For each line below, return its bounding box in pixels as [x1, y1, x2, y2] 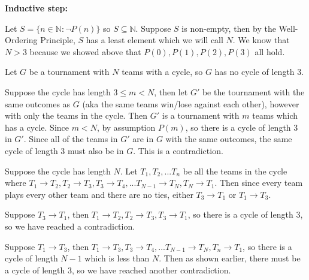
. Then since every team [214, 176, 303, 189]
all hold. [255, 45, 285, 58]
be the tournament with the [202, 85, 305, 98]
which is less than [84, 252, 150, 264]
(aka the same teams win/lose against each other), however [82, 97, 299, 110]
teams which [252, 109, 298, 122]
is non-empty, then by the [181, 22, 276, 34]
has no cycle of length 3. [214, 65, 304, 78]
